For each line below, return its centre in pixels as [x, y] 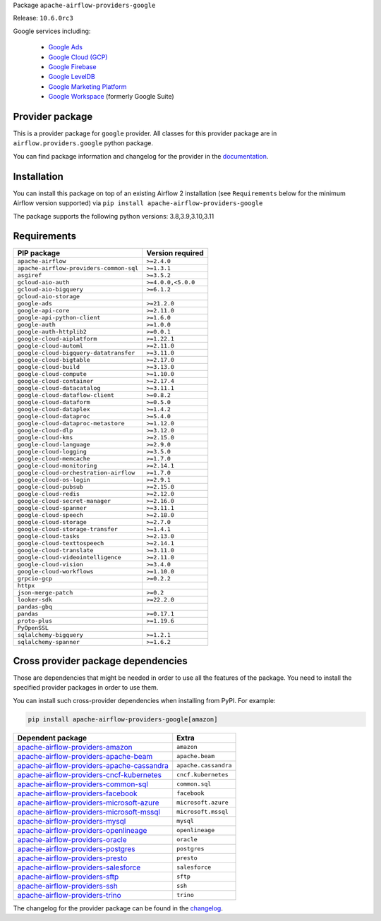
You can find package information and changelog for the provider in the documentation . [141, 156]
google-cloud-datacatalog [59, 388]
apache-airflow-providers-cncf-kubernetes [90, 774]
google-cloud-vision [50, 565]
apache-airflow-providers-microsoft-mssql [89, 812]
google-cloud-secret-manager [64, 501]
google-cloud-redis [49, 494]
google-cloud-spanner [52, 508]
